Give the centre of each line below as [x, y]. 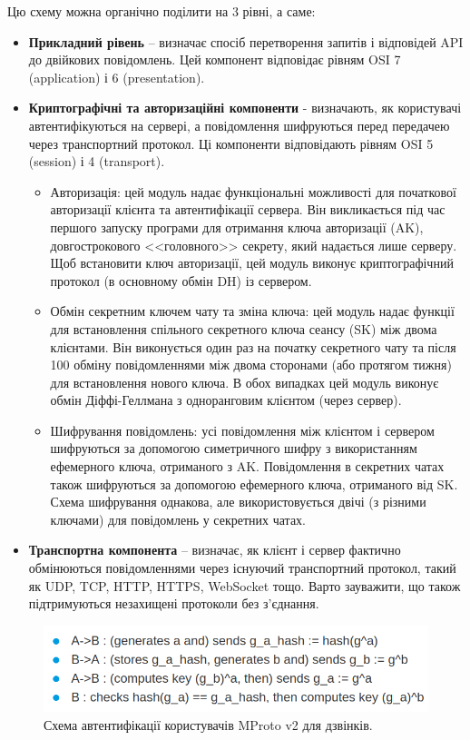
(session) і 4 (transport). [97, 161]
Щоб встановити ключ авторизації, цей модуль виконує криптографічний [252, 263]
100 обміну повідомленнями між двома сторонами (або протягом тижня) [251, 365]
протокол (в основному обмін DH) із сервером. [181, 280]
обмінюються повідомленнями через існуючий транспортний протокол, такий [242, 568]
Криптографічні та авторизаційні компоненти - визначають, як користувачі [245, 108]
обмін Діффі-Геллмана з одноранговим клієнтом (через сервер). [226, 400]
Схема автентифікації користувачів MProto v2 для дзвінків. [208, 724]
